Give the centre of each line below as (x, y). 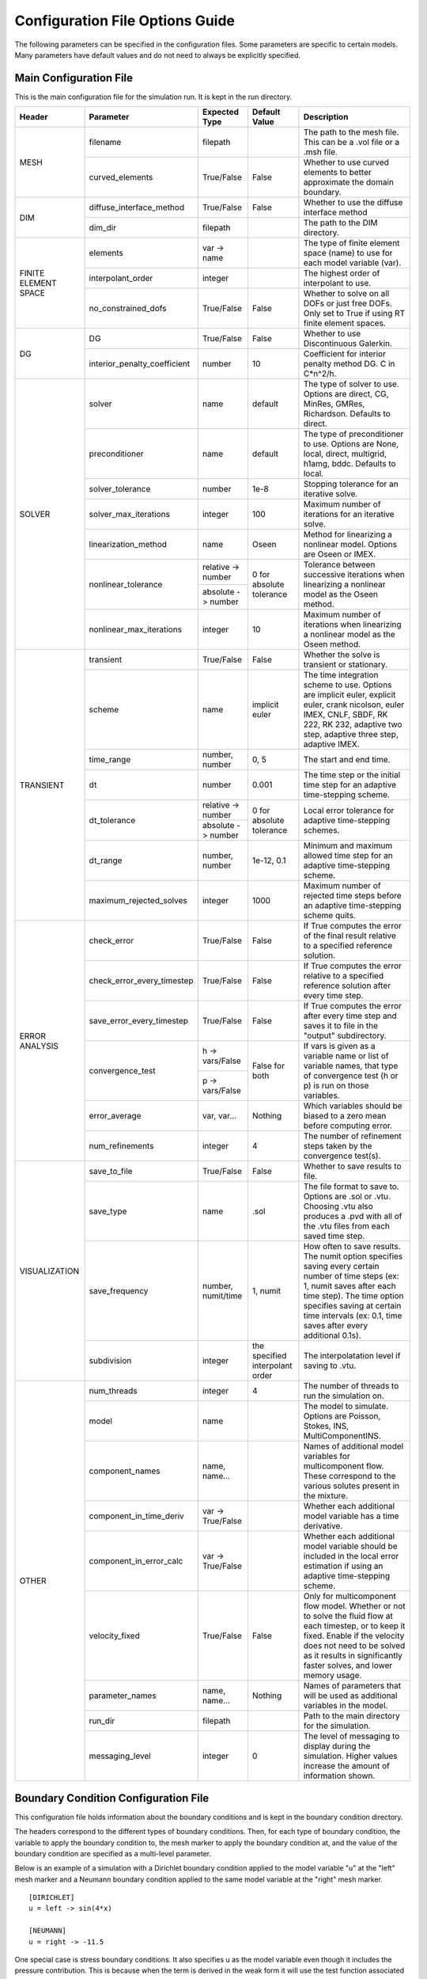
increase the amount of (347, 1766)
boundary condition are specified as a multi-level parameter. (113, 1853)
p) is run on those (336, 1086)
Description (326, 117)
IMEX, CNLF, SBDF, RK (346, 715)
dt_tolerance (112, 820)
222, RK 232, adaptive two (353, 724)
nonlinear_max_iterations (135, 629)
